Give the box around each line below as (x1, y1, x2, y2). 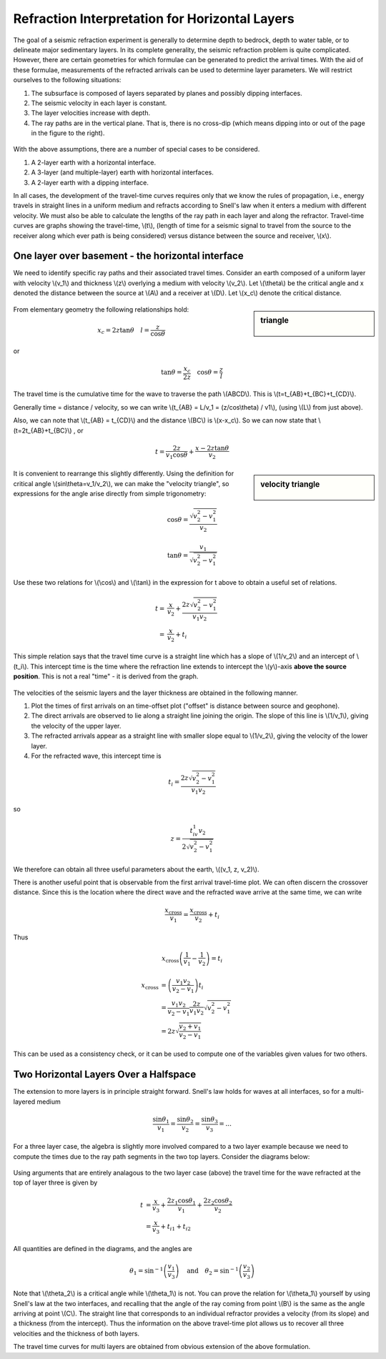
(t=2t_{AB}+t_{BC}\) (13, 426, 72, 435)
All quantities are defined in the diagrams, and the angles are (13, 1244, 193, 1252)
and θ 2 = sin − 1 (187, 1265, 239, 1276)
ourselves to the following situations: (13, 76, 122, 84)
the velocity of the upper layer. (31, 721, 122, 730)
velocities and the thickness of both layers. (13, 1329, 139, 1338)
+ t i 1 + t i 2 (160, 1222, 191, 1232)
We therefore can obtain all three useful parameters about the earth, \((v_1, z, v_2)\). (13, 865, 259, 874)
